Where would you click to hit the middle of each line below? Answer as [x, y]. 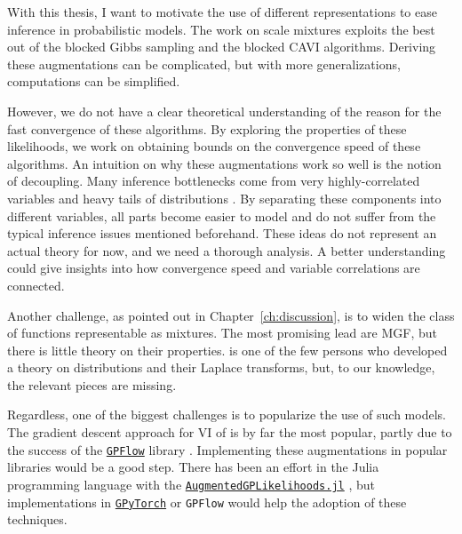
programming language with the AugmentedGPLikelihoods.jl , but [191, 484]
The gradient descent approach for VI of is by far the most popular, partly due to [230, 432]
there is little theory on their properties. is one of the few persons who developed [227, 350]
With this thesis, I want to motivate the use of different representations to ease [222, 12]
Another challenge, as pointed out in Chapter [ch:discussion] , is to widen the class [231, 315]
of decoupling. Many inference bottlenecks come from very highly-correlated [214, 181]
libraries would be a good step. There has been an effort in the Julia [193, 467]
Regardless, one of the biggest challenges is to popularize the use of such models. [227, 414]
